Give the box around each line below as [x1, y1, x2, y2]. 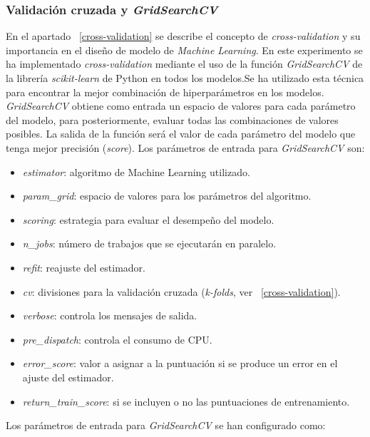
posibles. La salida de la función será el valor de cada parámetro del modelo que [6, 126, 356, 141]
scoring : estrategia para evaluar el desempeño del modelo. [22, 212, 274, 227]
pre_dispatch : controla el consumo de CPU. [22, 331, 212, 346]
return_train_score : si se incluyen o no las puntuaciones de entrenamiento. [22, 394, 350, 408]
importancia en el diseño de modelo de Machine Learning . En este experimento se [6, 42, 363, 57]
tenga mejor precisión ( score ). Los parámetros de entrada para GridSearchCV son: [6, 140, 365, 155]
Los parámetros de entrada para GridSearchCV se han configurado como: [6, 418, 326, 433]
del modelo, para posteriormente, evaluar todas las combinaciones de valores [6, 112, 339, 127]
